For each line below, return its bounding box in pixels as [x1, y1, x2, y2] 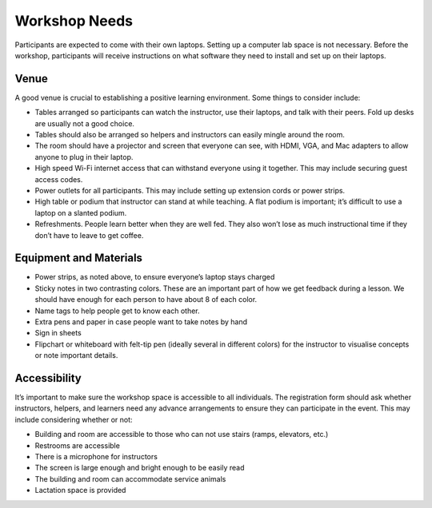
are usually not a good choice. [34, 118, 135, 128]
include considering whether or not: [14, 415, 133, 424]
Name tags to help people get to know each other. [34, 306, 200, 316]
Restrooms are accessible [34, 440, 120, 450]
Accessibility [14, 371, 82, 385]
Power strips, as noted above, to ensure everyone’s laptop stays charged [34, 272, 275, 282]
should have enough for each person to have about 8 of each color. [34, 295, 258, 304]
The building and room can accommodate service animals [34, 474, 226, 483]
